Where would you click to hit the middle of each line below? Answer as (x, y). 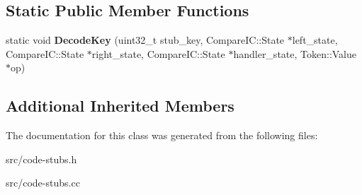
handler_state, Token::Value (295, 53)
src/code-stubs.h (41, 159)
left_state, (315, 40)
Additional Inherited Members (120, 106)
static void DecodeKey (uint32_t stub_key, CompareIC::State (145, 40)
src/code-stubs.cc (43, 183)
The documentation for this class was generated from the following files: (162, 135)
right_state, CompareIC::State (158, 53)
